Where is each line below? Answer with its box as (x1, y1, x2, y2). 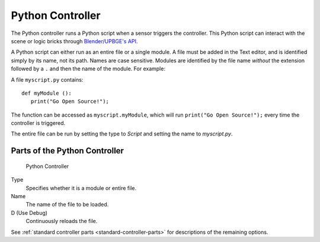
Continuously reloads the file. (25, 218, 98, 225)
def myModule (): (21, 89, 72, 96)
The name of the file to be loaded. (25, 201, 109, 208)
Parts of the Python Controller (11, 146, 124, 156)
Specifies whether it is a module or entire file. (25, 184, 137, 192)
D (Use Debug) (11, 209, 47, 216)
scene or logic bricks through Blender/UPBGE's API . (11, 37, 138, 44)
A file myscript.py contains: (11, 76, 84, 83)
